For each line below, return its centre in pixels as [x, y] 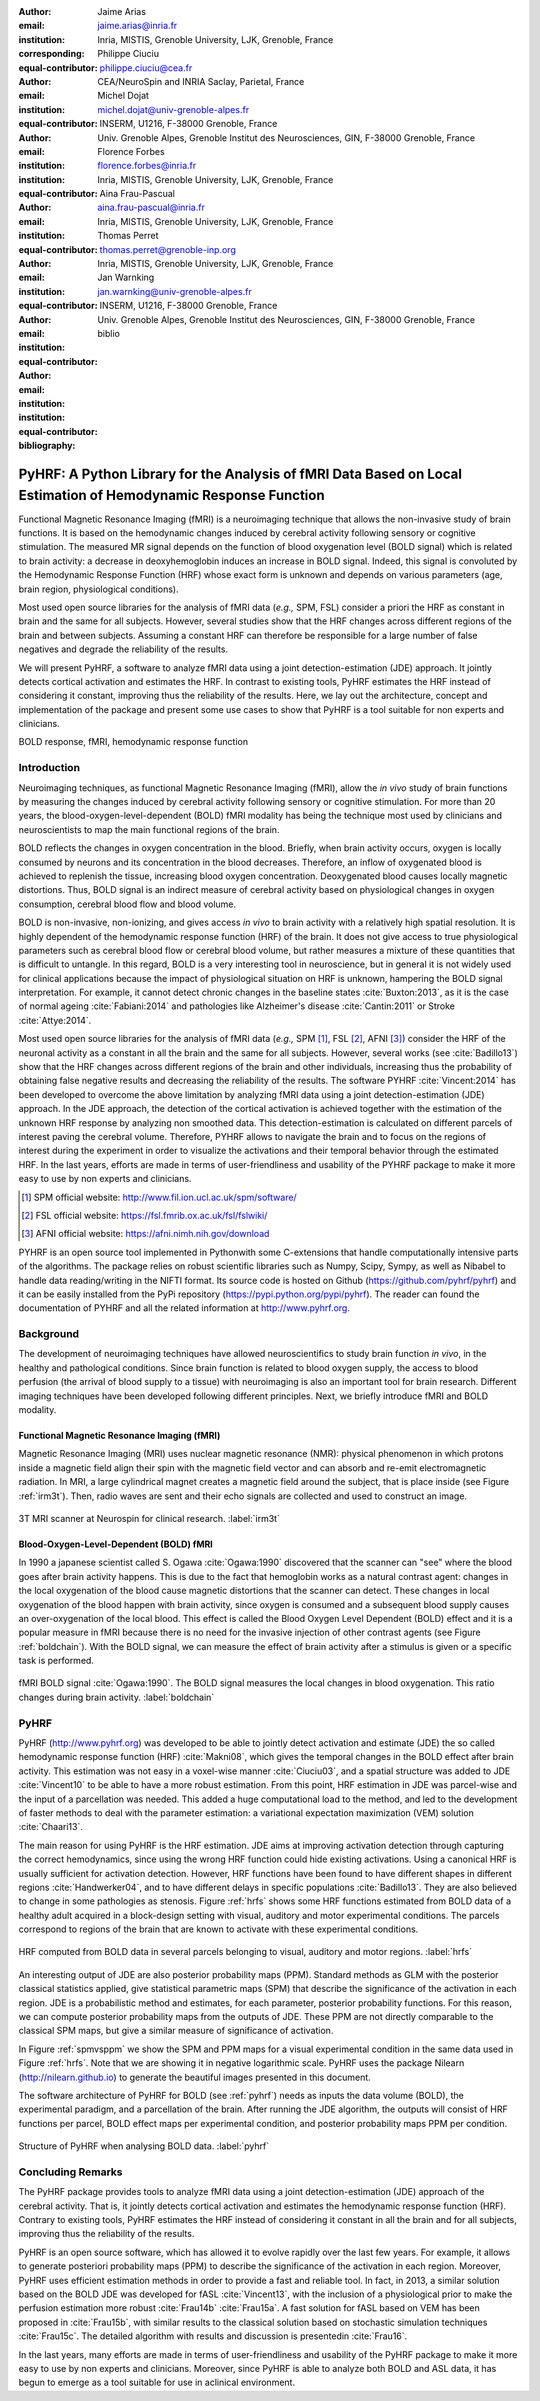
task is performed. [56, 1661]
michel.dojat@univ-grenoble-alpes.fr [173, 109]
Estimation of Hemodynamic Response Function [171, 495]
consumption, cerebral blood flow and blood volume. [127, 904]
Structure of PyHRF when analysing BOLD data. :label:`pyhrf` [144, 2146]
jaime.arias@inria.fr [137, 26]
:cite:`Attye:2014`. [55, 1020]
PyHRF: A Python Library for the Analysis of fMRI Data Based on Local [240, 473]
